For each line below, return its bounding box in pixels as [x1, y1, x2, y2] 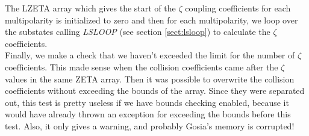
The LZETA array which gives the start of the [5, 2, 176, 14]
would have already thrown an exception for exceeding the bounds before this [5, 108, 291, 120]
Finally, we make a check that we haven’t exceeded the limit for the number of [5, 49, 295, 61]
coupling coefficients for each [185, 2, 291, 14]
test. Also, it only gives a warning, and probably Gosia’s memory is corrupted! [5, 119, 295, 132]
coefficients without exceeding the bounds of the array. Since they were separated [5, 84, 305, 97]
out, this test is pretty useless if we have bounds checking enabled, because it [5, 96, 289, 108]
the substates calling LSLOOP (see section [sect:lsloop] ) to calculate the [5, 25, 270, 38]
